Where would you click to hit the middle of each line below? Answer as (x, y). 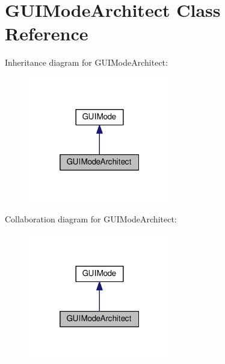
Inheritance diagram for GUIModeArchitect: (86, 62)
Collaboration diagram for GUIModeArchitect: (91, 219)
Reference (47, 33)
